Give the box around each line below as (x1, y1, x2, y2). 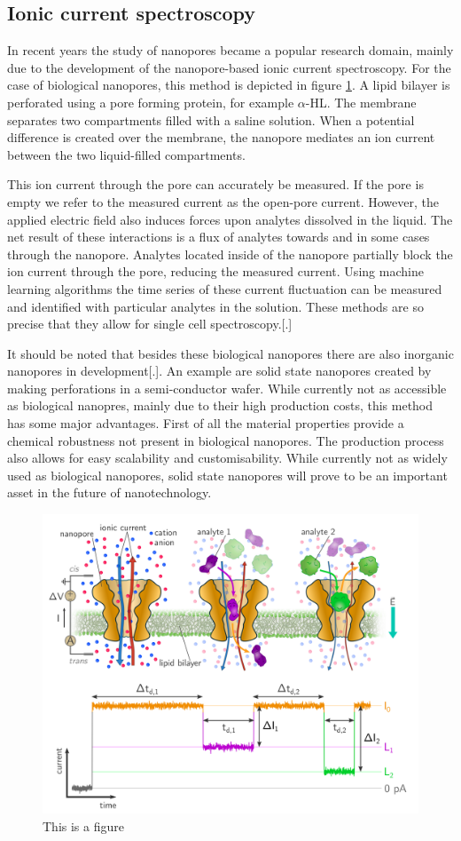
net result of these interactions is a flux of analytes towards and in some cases (7, 227, 430, 246)
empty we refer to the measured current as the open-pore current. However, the (7, 192, 439, 210)
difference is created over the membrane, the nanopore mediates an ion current (7, 128, 435, 147)
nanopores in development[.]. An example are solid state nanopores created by (7, 361, 432, 380)
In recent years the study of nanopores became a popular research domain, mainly (7, 41, 454, 60)
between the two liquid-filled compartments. (7, 145, 246, 163)
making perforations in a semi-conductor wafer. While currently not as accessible (7, 378, 447, 397)
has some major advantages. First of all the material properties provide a (7, 414, 404, 432)
